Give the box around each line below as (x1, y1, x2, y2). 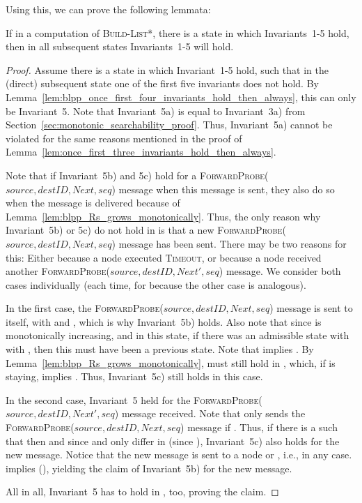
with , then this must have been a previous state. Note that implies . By (6, 342, 314, 356)
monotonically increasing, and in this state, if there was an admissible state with (6, 328, 349, 343)
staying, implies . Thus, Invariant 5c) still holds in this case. (6, 369, 263, 384)
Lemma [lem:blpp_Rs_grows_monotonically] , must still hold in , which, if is (6, 355, 336, 370)
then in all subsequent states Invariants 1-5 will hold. (6, 39, 234, 54)
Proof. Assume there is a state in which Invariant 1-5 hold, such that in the (6, 62, 329, 77)
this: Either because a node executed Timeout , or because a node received (6, 250, 322, 264)
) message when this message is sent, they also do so (111, 181, 335, 196)
